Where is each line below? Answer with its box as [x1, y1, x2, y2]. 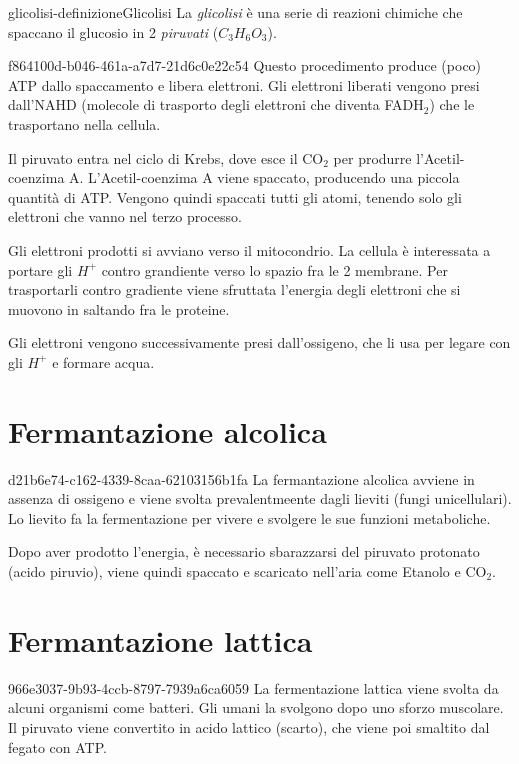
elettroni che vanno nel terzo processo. [8, 206, 242, 227]
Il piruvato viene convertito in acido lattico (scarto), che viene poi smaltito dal [8, 716, 490, 737]
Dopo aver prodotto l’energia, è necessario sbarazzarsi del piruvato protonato [8, 541, 480, 562]
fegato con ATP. [8, 736, 107, 757]
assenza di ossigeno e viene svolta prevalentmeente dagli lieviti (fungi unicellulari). [8, 488, 512, 509]
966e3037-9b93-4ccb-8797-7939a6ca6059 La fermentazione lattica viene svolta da [8, 677, 499, 698]
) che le [429, 94, 475, 115]
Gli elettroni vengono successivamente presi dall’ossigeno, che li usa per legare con [8, 332, 511, 353]
